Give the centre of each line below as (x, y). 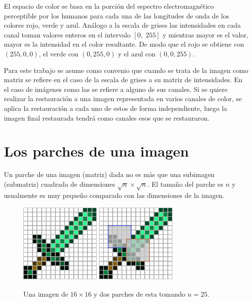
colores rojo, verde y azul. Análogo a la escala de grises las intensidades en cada (122, 25)
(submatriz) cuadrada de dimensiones (59, 184)
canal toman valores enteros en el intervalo (67, 34)
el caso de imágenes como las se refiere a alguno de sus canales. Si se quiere (116, 89)
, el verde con (59, 53)
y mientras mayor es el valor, (205, 34)
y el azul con (137, 53)
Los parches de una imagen (96, 151)
